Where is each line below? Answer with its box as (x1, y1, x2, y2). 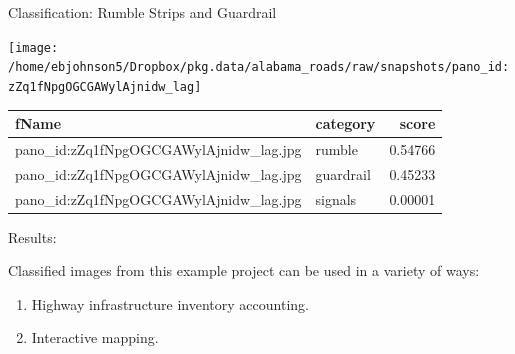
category (315, 113, 376, 134)
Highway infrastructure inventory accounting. (31, 293, 309, 314)
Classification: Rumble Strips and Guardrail (8, 2, 277, 22)
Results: (8, 226, 57, 247)
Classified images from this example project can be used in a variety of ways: (8, 260, 480, 281)
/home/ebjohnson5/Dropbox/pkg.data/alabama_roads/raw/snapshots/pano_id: (8, 60, 510, 75)
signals (315, 188, 357, 209)
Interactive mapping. (31, 327, 159, 348)
